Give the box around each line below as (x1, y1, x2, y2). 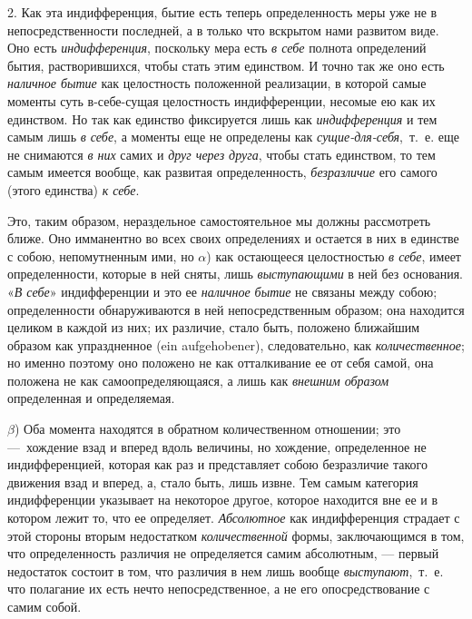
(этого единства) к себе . (7, 180, 140, 199)
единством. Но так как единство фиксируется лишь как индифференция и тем (7, 109, 438, 128)
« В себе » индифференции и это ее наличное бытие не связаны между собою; (7, 281, 438, 300)
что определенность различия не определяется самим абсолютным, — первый (7, 544, 439, 563)
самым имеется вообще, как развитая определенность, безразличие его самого (7, 162, 438, 182)
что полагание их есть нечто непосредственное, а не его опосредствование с (7, 579, 430, 598)
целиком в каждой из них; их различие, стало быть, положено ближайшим (7, 318, 420, 337)
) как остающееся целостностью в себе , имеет (206, 246, 461, 265)
